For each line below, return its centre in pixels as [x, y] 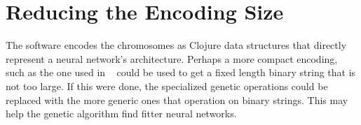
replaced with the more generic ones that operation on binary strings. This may [177, 100]
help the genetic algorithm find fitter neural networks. [121, 113]
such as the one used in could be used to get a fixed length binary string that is [181, 72]
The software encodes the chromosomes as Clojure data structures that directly [176, 45]
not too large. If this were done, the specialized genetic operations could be [167, 86]
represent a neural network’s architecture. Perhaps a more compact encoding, [172, 58]
